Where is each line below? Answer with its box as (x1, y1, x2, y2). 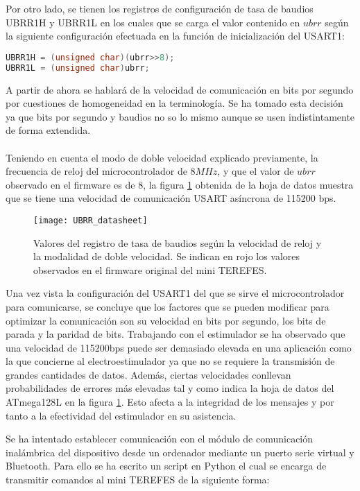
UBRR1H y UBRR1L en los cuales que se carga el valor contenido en (6, 15, 300, 29)
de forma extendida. (6, 123, 91, 137)
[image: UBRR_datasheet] (33, 215, 148, 225)
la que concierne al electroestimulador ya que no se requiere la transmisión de (6, 354, 335, 368)
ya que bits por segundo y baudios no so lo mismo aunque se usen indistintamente (6, 109, 355, 123)
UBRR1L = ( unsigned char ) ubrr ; (6, 62, 150, 73)
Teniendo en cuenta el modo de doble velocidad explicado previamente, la (6, 150, 318, 164)
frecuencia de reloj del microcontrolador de (6, 164, 187, 178)
